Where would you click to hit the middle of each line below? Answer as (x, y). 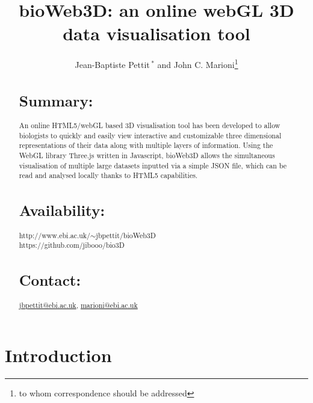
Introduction (58, 355)
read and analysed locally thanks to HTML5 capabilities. (108, 175)
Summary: (56, 100)
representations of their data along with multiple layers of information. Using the (146, 145)
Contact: (50, 280)
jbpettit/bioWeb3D (126, 235)
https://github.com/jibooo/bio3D (72, 245)
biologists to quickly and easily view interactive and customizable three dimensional (150, 135)
